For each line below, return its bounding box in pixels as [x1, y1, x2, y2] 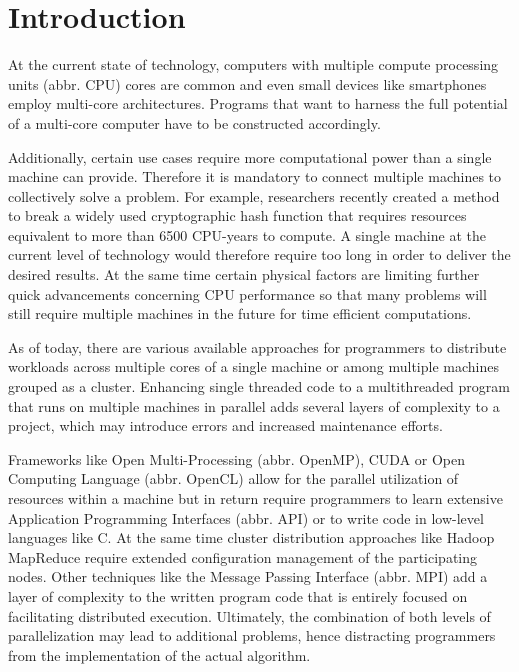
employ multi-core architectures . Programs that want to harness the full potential [8, 93, 508, 114]
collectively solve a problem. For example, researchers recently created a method [8, 185, 500, 206]
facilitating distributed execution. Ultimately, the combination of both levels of [8, 605, 491, 626]
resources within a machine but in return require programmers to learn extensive [8, 488, 503, 508]
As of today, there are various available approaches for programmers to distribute [8, 336, 507, 357]
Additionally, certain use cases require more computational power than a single [8, 146, 492, 167]
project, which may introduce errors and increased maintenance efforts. [8, 415, 443, 436]
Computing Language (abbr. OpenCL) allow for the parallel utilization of [8, 468, 459, 489]
